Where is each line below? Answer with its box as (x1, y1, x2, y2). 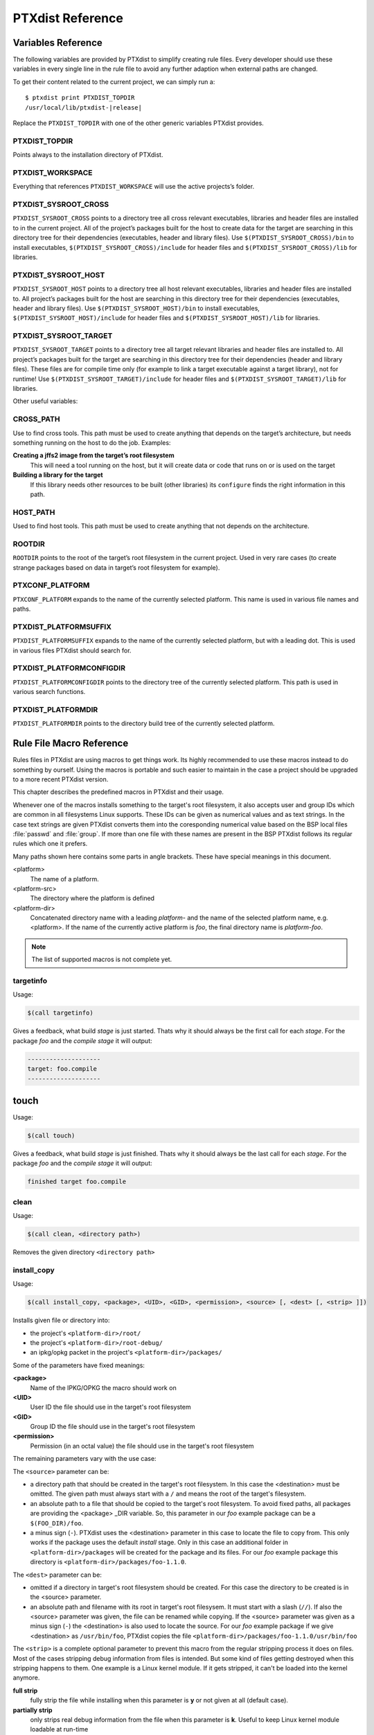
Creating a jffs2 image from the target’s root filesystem (12, 451, 175, 459)
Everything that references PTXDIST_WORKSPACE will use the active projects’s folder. (12, 183, 255, 191)
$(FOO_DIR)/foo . (30, 1518, 84, 1527)
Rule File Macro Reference (12, 738, 129, 750)
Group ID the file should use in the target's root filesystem (30, 1423, 195, 1431)
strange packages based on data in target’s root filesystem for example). (12, 563, 220, 572)
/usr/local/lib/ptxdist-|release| (25, 103, 142, 111)
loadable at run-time (30, 1725, 89, 1734)
